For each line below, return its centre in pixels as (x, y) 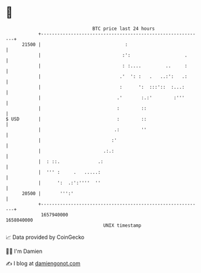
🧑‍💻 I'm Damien (24, 251)
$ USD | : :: (76, 119)
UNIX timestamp (122, 225)
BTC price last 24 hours (124, 29)
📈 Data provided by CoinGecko (45, 237)
